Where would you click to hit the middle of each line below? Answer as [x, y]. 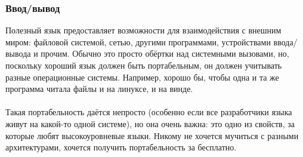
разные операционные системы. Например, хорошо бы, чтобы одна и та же [142, 77]
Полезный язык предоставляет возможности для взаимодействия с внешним [143, 30]
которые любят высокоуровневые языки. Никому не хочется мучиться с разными [152, 135]
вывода [18, 53]
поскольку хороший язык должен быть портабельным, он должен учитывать [144, 65]
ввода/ [285, 41]
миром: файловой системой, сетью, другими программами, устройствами [138, 41]
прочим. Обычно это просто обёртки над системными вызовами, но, [165, 53]
